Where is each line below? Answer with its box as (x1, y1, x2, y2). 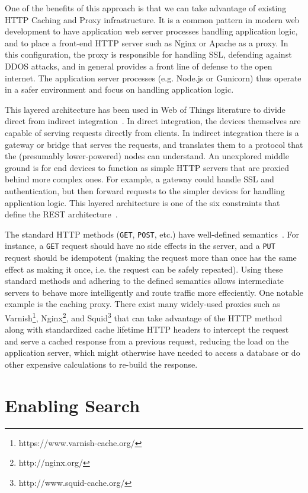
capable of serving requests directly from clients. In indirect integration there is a (5, 126, 299, 138)
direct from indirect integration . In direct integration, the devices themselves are (5, 115, 301, 127)
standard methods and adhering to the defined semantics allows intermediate (5, 274, 284, 287)
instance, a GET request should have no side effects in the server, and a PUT (5, 239, 275, 252)
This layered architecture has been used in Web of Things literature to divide (5, 103, 285, 115)
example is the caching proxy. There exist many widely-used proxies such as (5, 298, 280, 310)
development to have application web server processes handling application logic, (5, 25, 298, 37)
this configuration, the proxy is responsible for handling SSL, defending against (5, 48, 292, 61)
